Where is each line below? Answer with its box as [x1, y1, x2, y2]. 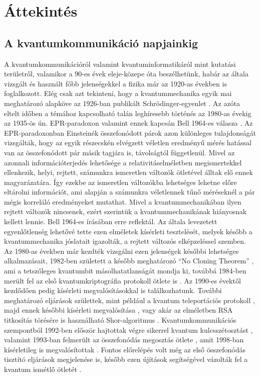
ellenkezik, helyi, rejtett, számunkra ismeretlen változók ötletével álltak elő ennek [4, 167, 253, 177]
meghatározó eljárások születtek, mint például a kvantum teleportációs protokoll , [4, 295, 255, 305]
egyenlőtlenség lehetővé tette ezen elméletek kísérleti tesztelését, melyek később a [4, 226, 252, 236]
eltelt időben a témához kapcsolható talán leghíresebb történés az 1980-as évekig [4, 108, 251, 118]
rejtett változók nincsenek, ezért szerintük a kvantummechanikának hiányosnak [4, 206, 247, 217]
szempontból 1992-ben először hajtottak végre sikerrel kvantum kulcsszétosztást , [4, 324, 253, 335]
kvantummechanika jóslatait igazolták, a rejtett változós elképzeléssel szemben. [4, 236, 246, 246]
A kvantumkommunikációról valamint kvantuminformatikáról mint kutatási [4, 58, 236, 69]
